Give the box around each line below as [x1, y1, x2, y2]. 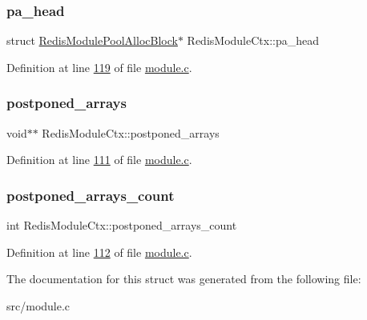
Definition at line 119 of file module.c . [6, 58, 192, 75]
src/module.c [6, 297, 71, 314]
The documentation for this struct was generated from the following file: [6, 270, 361, 287]
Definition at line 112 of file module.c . [6, 243, 192, 260]
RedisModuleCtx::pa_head [187, 32, 319, 49]
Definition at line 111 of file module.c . [6, 151, 192, 168]
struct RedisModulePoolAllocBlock [6, 32, 178, 49]
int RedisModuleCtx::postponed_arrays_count [6, 217, 237, 234]
